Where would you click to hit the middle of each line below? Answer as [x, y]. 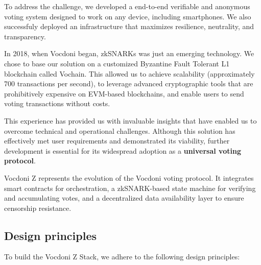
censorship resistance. [38, 208]
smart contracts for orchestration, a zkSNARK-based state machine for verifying [130, 188]
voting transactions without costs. [57, 103]
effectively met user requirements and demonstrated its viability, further [117, 141]
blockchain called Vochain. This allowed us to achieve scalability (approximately [129, 73]
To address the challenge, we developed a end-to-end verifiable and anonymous [127, 6]
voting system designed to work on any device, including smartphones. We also [128, 16]
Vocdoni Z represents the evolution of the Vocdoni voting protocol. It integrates [129, 177]
